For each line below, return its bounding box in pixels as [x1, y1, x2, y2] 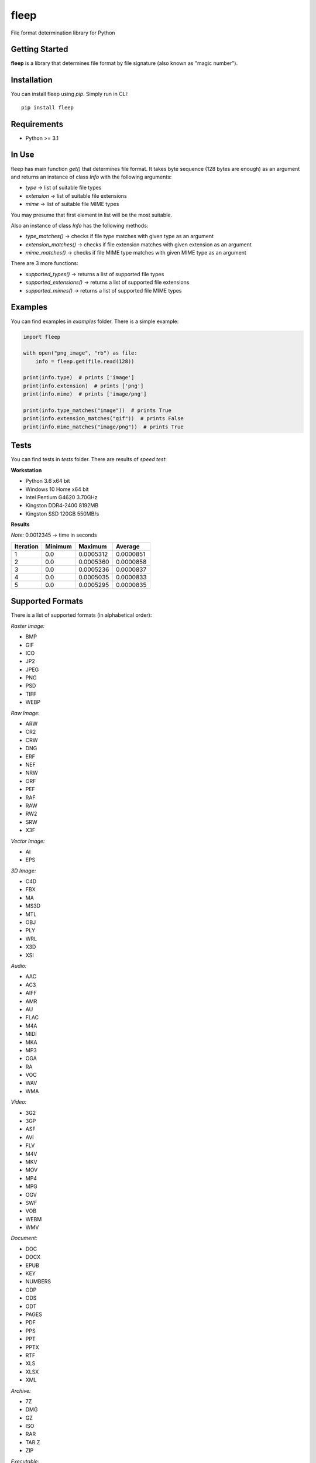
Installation [11, 75, 53, 85]
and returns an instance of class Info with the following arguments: [11, 173, 172, 180]
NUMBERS [25, 1278, 51, 1285]
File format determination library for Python [11, 29, 115, 36]
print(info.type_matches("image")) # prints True [23, 407, 172, 414]
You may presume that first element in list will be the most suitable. [11, 211, 173, 218]
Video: [11, 1098, 27, 1105]
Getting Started [11, 44, 68, 54]
